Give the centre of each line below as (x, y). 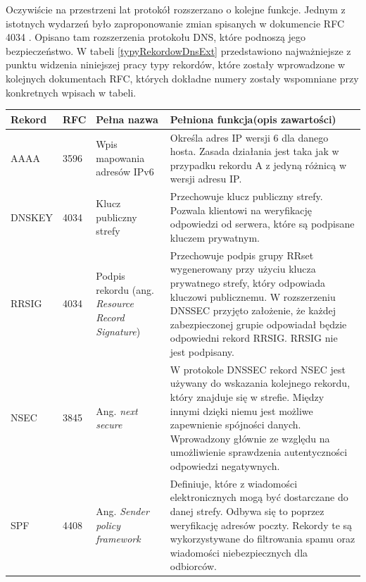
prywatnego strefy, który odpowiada (248, 282)
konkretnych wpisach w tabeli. (71, 92)
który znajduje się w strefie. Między (247, 396)
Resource (115, 303)
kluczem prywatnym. (215, 237)
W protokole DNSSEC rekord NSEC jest (258, 369)
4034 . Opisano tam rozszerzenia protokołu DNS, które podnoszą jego (156, 37)
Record (110, 317)
